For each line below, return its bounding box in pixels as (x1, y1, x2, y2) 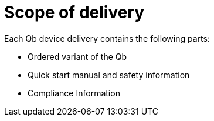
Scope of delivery (4, 2, 145, 22)
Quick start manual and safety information (28, 69, 190, 80)
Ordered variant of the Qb (28, 51, 127, 62)
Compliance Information (28, 88, 120, 98)
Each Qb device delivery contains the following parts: (4, 33, 210, 43)
